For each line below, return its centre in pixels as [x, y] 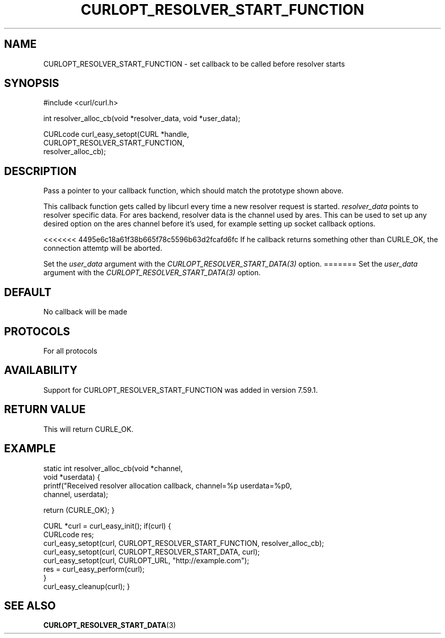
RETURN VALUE [45, 410]
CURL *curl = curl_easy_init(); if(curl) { [107, 526]
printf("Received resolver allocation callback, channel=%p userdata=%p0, [168, 485]
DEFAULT [28, 292]
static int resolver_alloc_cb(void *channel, [113, 468]
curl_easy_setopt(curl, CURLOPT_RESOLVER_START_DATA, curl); [152, 552]
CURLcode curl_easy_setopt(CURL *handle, [116, 134]
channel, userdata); [76, 494]
